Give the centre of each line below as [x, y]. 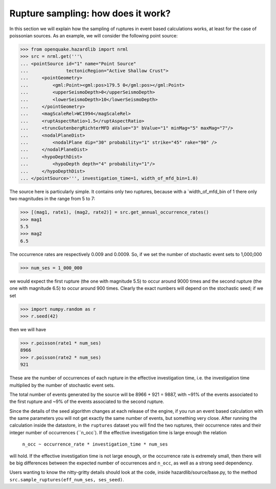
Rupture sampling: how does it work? [90, 13]
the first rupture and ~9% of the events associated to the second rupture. [87, 401]
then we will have [28, 329]
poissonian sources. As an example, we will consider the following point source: [94, 35]
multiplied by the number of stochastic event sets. [62, 385]
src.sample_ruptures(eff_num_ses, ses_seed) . [67, 479]
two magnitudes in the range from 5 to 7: [52, 199]
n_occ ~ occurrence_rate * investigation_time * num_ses [95, 444]
